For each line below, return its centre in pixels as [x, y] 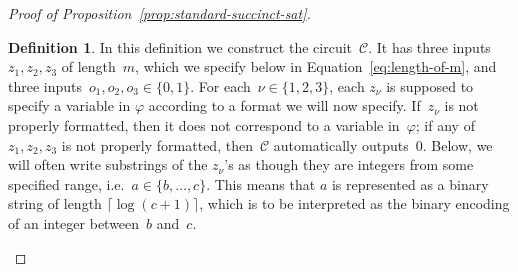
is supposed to [430, 85]
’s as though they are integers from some [349, 164]
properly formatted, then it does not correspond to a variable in [204, 124]
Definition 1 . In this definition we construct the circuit [180, 46]
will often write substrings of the [108, 164]
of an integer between [74, 222]
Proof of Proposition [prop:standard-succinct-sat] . [159, 13]
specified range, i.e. [66, 183]
